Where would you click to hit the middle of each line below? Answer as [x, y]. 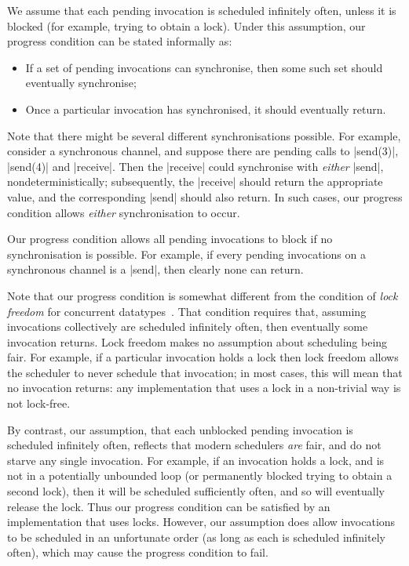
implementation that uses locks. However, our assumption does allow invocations [201, 522]
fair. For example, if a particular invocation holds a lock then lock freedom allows [203, 357]
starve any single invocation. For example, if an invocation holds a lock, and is [196, 460]
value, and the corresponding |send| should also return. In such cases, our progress [205, 196]
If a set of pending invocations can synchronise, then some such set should [204, 67]
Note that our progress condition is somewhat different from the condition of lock [203, 295]
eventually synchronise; [81, 83]
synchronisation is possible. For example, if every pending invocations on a [186, 254]
